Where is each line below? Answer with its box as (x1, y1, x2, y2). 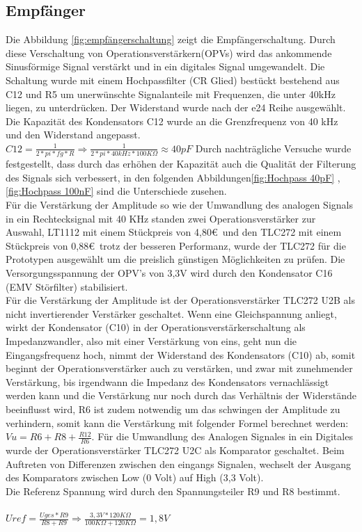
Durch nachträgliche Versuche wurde (195, 140, 352, 155)
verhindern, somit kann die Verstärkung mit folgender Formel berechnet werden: (6, 415, 349, 430)
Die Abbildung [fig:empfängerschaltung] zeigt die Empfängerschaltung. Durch (6, 32, 336, 47)
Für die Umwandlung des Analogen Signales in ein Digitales (97, 429, 353, 444)
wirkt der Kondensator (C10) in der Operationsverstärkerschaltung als (6, 320, 306, 334)
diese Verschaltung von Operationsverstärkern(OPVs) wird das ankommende (6, 45, 332, 60)
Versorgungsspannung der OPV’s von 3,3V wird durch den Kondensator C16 (6, 266, 333, 280)
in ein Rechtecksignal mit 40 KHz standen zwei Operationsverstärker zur (6, 211, 316, 225)
